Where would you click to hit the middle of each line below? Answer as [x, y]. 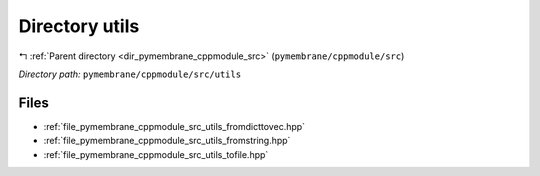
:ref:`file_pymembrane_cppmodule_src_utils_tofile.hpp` [156, 154]
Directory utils [79, 26]
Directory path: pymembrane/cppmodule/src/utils [130, 74]
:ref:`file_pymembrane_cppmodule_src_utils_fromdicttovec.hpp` [174, 126]
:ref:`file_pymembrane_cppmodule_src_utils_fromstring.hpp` [167, 141]
